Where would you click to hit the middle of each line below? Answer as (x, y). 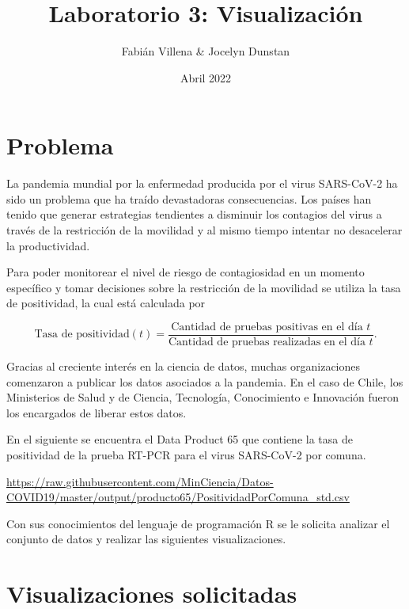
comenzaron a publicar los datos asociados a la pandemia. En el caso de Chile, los (205, 381)
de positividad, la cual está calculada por (106, 303)
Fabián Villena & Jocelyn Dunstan (206, 51)
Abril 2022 (206, 77)
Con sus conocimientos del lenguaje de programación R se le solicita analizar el (198, 523)
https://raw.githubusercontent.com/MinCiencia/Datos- (140, 481)
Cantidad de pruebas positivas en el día (267, 327)
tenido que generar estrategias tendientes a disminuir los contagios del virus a (194, 214)
